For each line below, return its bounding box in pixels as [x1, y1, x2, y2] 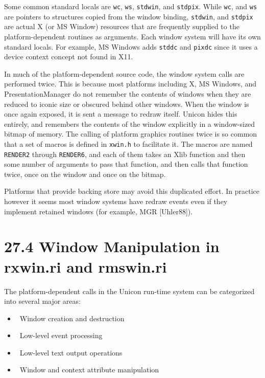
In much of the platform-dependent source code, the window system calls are [4, 68, 245, 79]
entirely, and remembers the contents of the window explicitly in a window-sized [4, 118, 255, 129]
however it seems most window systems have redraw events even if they [4, 196, 228, 206]
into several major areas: [4, 296, 81, 306]
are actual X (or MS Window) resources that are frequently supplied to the [4, 21, 239, 32]
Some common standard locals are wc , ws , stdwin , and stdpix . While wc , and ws [4, 1, 257, 11]
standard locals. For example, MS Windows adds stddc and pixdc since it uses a [4, 41, 258, 52]
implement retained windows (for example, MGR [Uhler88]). [4, 206, 193, 216]
